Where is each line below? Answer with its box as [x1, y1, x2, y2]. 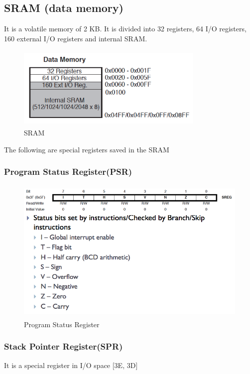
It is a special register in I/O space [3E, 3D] [4, 360, 138, 370]
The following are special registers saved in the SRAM [4, 144, 169, 154]
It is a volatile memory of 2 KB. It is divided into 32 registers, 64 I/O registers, [4, 23, 247, 34]
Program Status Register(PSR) [4, 165, 132, 178]
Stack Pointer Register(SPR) [4, 340, 123, 353]
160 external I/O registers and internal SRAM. [4, 33, 147, 43]
